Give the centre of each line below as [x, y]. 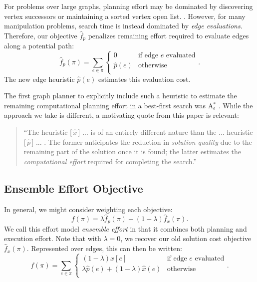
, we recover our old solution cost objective [186, 238]
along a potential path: [39, 46]
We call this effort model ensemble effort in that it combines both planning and [126, 228]
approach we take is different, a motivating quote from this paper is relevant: [122, 115]
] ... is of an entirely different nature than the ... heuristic [165, 132]
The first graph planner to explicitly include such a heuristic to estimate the [121, 96]
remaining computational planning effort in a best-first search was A [109, 105]
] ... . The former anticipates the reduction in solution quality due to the [142, 141]
